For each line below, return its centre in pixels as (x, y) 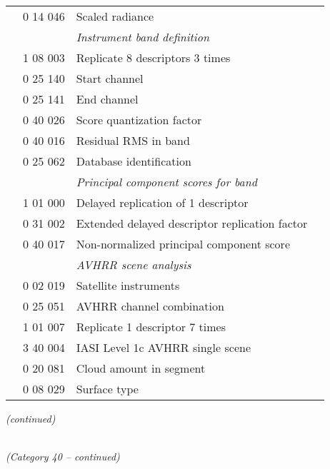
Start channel (110, 78)
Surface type (107, 389)
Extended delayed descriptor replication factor (192, 223)
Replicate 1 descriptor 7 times (151, 327)
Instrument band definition (142, 37)
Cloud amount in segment (141, 368)
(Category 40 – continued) (63, 457)
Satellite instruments (128, 285)
